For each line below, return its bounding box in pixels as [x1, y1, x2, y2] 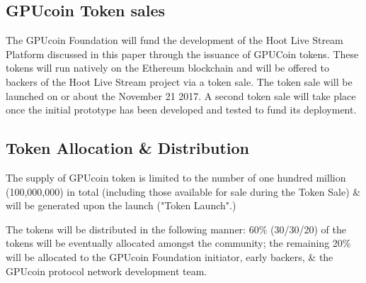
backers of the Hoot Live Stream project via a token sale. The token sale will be [6, 74, 353, 89]
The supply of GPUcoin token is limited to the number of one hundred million [6, 170, 346, 184]
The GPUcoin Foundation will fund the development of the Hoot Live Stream [6, 33, 343, 48]
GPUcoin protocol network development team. [6, 263, 207, 278]
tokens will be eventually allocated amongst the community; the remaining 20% [6, 235, 351, 250]
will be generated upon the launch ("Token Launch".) [6, 198, 236, 213]
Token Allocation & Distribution [6, 137, 249, 159]
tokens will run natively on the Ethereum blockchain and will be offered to [6, 60, 329, 75]
